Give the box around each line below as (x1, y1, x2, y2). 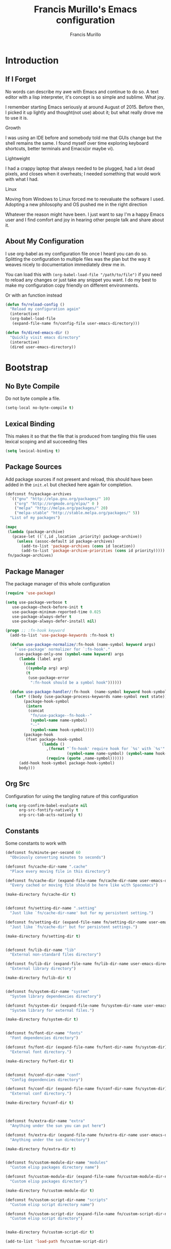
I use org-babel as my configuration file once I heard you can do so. (5, 251, 148, 257)
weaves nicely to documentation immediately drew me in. (5, 261, 126, 267)
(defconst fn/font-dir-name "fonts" (5, 1031, 83, 1036)
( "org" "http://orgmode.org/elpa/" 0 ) (14, 501, 99, 506)
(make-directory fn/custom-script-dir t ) (5, 1230, 95, 1235)
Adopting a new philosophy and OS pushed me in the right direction (5, 201, 148, 208)
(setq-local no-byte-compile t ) (5, 405, 74, 411)
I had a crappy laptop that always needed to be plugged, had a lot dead (5, 165, 155, 171)
